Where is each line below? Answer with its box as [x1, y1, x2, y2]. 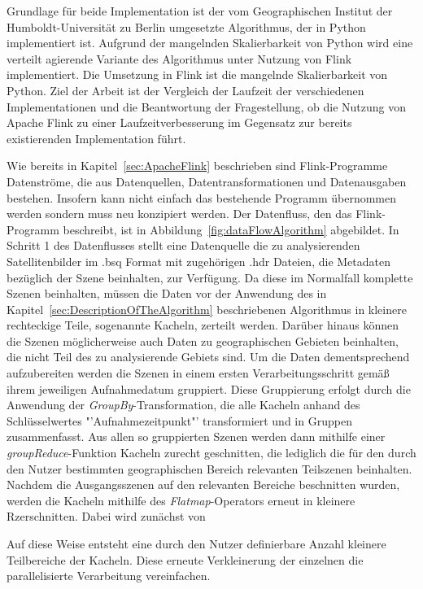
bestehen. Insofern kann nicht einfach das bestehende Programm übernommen [7, 189, 397, 206]
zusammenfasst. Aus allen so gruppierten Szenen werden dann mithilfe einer [7, 428, 386, 445]
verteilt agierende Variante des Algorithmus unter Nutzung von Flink [7, 50, 352, 67]
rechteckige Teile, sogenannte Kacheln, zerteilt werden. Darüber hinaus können [7, 316, 399, 334]
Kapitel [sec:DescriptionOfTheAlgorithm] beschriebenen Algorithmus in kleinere [7, 300, 407, 317]
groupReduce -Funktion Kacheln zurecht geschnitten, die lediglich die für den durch [7, 444, 416, 461]
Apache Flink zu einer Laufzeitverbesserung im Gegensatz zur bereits [7, 114, 352, 131]
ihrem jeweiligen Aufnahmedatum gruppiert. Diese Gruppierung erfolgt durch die [7, 380, 411, 397]
